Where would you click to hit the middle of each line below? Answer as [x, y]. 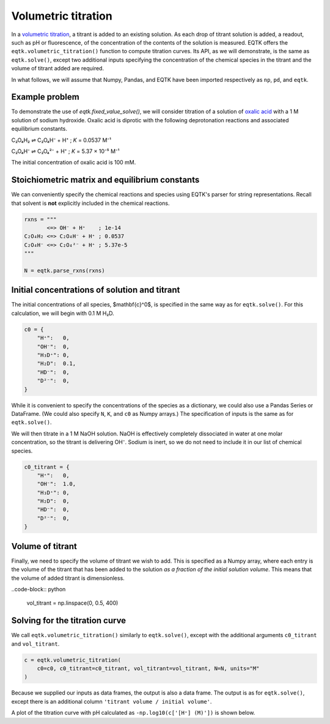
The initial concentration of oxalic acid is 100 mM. [74, 163]
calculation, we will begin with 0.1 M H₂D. [63, 313]
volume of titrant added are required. [57, 68]
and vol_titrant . [35, 644]
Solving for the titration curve [69, 621]
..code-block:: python [38, 589]
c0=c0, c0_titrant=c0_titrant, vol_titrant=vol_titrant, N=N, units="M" [148, 668]
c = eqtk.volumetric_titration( [73, 660]
